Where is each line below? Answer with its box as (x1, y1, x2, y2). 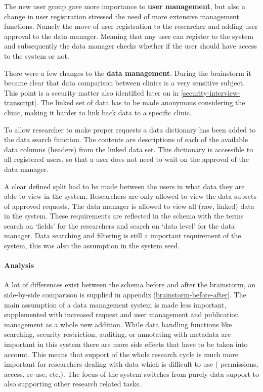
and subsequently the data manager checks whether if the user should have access (4, 40, 257, 51)
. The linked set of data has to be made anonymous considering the (36, 97, 245, 108)
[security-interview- (181, 87, 240, 98)
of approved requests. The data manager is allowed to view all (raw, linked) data (4, 200, 254, 211)
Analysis (4, 260, 34, 271)
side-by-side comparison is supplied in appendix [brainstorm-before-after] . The (4, 289, 246, 300)
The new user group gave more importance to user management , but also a (4, 1, 246, 11)
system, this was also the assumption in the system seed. (4, 240, 180, 251)
